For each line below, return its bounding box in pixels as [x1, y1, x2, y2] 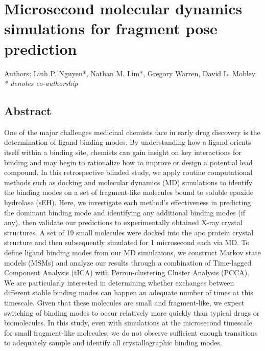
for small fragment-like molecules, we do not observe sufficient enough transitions [4, 327, 258, 338]
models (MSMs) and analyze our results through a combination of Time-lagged [4, 257, 252, 268]
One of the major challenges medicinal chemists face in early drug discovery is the [4, 126, 260, 137]
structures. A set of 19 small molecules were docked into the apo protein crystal [4, 227, 254, 237]
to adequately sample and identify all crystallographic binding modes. [4, 337, 222, 348]
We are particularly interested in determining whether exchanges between [4, 277, 234, 288]
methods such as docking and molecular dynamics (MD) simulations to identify [4, 177, 253, 187]
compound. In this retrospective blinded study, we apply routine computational [4, 167, 253, 178]
